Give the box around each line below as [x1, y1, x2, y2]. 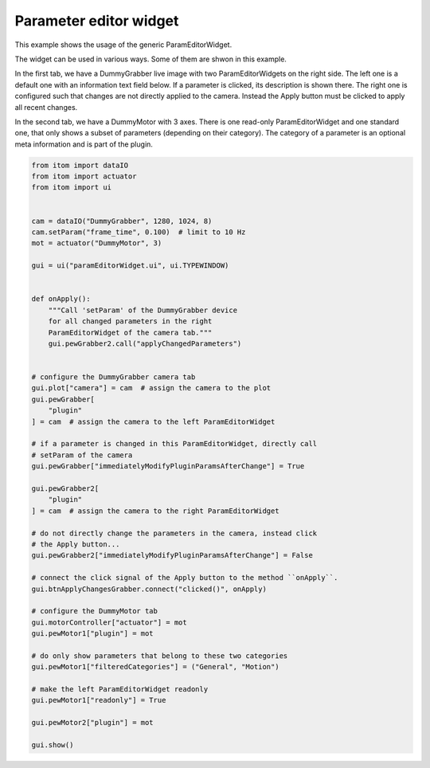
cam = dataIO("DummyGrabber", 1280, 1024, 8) [31, 216, 213, 225]
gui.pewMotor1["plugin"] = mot [31, 629, 154, 638]
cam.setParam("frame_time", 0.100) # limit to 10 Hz [31, 228, 246, 237]
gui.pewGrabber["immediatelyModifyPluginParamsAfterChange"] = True [31, 462, 305, 471]
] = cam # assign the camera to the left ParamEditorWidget [31, 417, 276, 426]
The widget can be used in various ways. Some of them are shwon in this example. [14, 54, 287, 64]
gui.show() [31, 740, 74, 749]
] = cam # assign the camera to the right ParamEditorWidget [31, 506, 279, 515]
